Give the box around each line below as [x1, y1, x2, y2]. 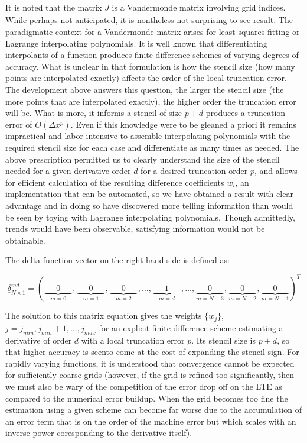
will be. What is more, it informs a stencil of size [5, 106, 182, 119]
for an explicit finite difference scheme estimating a [99, 321, 283, 334]
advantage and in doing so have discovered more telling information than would [5, 199, 293, 211]
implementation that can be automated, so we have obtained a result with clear [5, 187, 293, 200]
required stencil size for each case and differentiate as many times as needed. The [5, 141, 299, 153]
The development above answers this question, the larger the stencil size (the [5, 83, 284, 95]
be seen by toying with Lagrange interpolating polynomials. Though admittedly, [5, 211, 295, 223]
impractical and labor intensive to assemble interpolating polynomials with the [5, 130, 290, 142]
